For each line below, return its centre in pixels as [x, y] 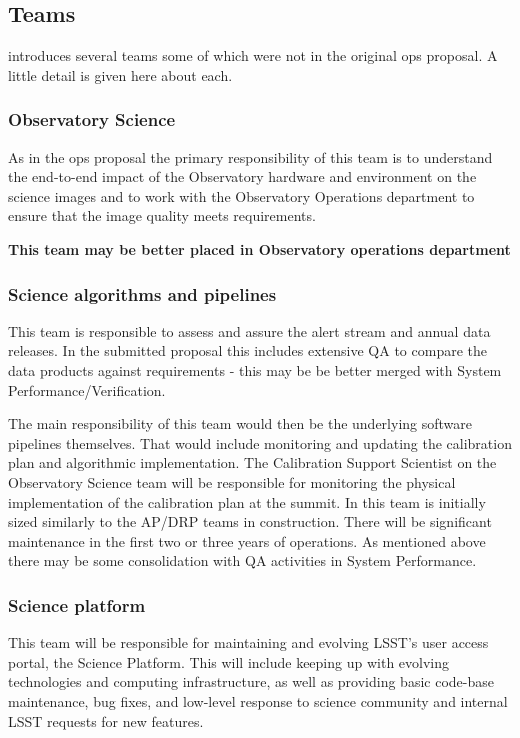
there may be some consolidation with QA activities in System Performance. [242, 560]
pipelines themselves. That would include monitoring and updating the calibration [260, 442]
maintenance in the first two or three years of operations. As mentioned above [247, 540]
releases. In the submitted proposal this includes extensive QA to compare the [247, 350]
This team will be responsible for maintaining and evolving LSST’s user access [248, 642]
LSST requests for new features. [106, 720]
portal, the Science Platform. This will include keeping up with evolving [228, 661]
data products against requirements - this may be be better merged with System [255, 369]
